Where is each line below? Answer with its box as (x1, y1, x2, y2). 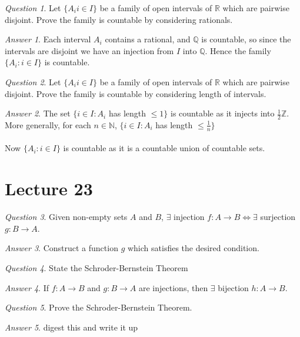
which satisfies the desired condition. (127, 242, 259, 254)
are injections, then (139, 281, 208, 293)
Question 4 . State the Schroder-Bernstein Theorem (5, 261, 188, 273)
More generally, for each (5, 118, 91, 131)
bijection (218, 281, 249, 293)
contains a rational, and (105, 33, 191, 45)
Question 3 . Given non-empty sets (5, 211, 128, 223)
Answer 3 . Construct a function (5, 242, 118, 254)
